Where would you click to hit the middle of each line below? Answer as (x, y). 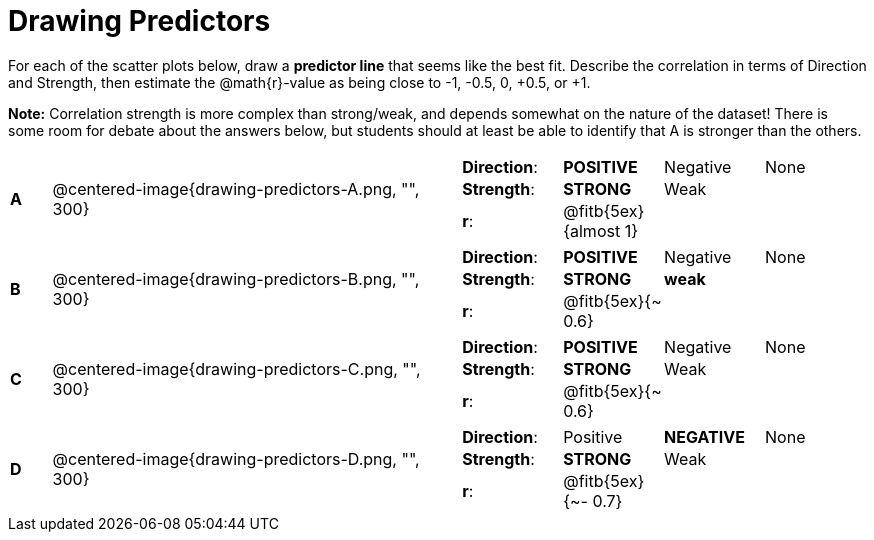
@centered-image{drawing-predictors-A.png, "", (236, 188)
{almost (592, 230)
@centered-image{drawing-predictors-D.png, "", (236, 458)
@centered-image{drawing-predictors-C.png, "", (236, 368)
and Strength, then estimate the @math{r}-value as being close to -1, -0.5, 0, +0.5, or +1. (299, 82)
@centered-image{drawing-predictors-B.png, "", (236, 278)
